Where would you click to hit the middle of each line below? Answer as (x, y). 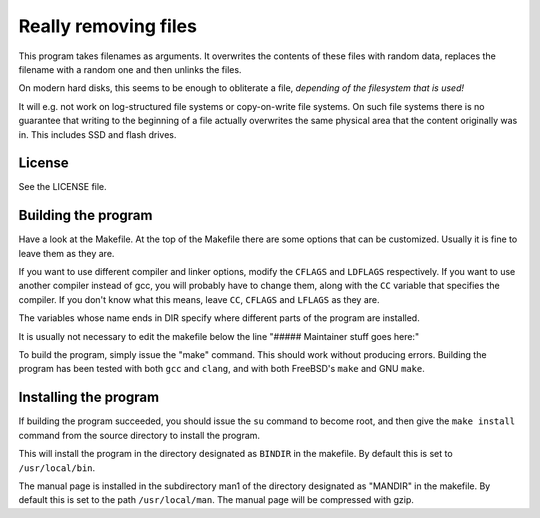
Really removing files (107, 26)
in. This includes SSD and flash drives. (97, 134)
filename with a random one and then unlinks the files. (130, 69)
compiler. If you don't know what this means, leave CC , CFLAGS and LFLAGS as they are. (199, 299)
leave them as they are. (66, 253)
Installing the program (89, 397)
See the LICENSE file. (62, 187)
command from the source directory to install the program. (139, 435)
